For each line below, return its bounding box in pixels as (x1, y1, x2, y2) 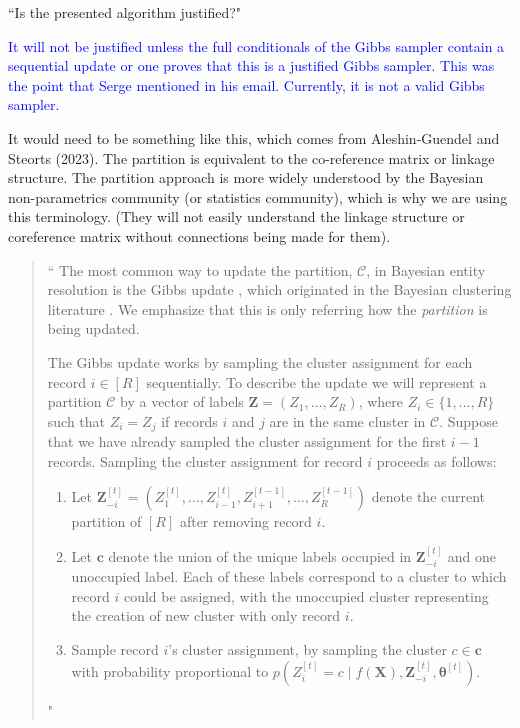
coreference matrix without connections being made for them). (8, 225, 391, 246)
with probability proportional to (71, 660, 269, 681)
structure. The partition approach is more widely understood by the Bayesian (8, 167, 484, 188)
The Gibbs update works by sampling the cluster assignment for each (47, 351, 473, 372)
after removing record (179, 511, 312, 532)
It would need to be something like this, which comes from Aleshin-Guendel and (8, 127, 500, 148)
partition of (71, 511, 142, 532)
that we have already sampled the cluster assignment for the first (47, 431, 447, 452)
